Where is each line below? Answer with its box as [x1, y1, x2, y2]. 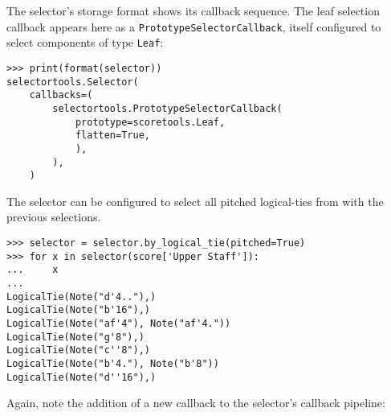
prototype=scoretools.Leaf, [75, 116, 226, 128]
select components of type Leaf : [6, 34, 164, 51]
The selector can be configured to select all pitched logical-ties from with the [6, 192, 384, 209]
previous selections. [6, 208, 101, 225]
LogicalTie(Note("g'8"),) [6, 331, 145, 343]
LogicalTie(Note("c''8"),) [6, 344, 150, 356]
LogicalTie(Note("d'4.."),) [6, 290, 157, 303]
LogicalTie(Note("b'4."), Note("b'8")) [6, 357, 219, 369]
